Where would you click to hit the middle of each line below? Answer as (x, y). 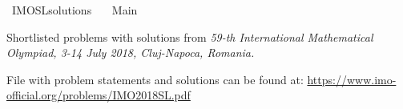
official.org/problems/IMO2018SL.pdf (99, 95)
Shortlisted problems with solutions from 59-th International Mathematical (190, 36)
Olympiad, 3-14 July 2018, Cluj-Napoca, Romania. (131, 52)
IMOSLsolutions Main (75, 10)
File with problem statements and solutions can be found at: (155, 79)
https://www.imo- (352, 79)
